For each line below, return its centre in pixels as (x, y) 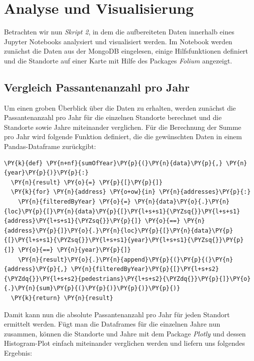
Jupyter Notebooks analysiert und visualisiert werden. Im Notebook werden (118, 41)
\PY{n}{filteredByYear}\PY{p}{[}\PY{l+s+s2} (145, 269)
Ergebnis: (18, 352)
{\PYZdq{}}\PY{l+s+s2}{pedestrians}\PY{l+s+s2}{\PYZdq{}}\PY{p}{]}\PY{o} (127, 279)
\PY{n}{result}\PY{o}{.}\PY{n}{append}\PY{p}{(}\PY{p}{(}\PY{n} (126, 259)
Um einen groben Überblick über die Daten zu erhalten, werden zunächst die (120, 107)
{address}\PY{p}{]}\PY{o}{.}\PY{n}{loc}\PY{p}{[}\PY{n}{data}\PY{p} (119, 230)
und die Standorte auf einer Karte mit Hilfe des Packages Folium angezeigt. (118, 60)
